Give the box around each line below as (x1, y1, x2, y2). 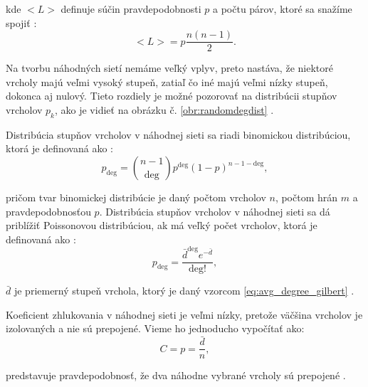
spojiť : (6, 15, 37, 30)
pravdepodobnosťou (6, 203, 91, 218)
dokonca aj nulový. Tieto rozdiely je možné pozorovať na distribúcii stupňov (6, 88, 337, 103)
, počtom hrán (275, 190, 338, 205)
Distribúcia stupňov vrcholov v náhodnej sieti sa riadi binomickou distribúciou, (6, 127, 351, 142)
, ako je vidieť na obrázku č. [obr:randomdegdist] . (54, 102, 274, 117)
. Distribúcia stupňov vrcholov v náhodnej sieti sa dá (99, 203, 330, 218)
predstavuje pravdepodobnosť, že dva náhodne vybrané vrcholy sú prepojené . (6, 368, 346, 383)
